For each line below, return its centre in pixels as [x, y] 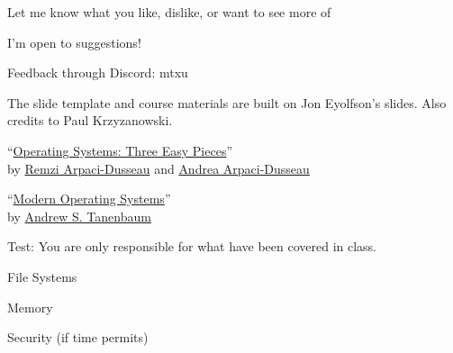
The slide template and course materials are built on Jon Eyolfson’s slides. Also [227, 102]
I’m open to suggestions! [74, 42]
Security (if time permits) [78, 337]
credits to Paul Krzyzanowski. [90, 120]
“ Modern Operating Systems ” [89, 199]
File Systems [42, 276]
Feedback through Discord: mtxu [98, 72]
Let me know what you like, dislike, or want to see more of [169, 12]
